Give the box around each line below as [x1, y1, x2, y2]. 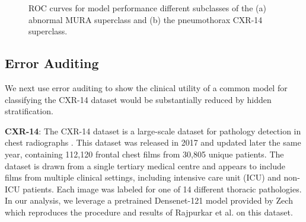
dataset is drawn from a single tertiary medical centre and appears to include [5, 159, 286, 172]
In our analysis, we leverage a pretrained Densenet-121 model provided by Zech [5, 194, 293, 207]
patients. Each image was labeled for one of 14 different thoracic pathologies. [23, 182, 302, 195]
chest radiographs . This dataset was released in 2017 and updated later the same [5, 136, 301, 149]
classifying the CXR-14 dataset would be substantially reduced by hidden [5, 93, 272, 105]
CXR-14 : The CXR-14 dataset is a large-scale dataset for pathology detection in [5, 124, 301, 137]
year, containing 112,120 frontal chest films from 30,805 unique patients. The [5, 147, 284, 160]
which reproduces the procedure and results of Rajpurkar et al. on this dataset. [5, 205, 293, 218]
